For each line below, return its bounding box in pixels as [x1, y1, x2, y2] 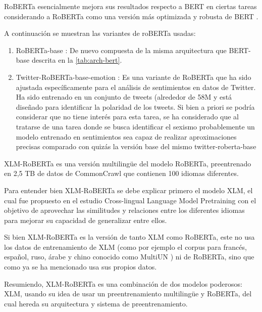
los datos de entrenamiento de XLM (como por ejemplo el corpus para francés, [4, 241, 247, 252]
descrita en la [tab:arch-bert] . [31, 55, 122, 65]
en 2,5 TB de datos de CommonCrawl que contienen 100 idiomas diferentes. [4, 168, 239, 179]
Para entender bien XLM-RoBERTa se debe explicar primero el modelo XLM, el [4, 185, 253, 195]
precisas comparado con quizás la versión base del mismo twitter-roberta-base [16, 141, 256, 152]
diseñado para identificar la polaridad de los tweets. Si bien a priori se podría [16, 101, 255, 112]
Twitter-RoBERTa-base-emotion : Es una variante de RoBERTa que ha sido [16, 71, 251, 82]
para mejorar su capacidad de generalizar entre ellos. [4, 214, 167, 225]
